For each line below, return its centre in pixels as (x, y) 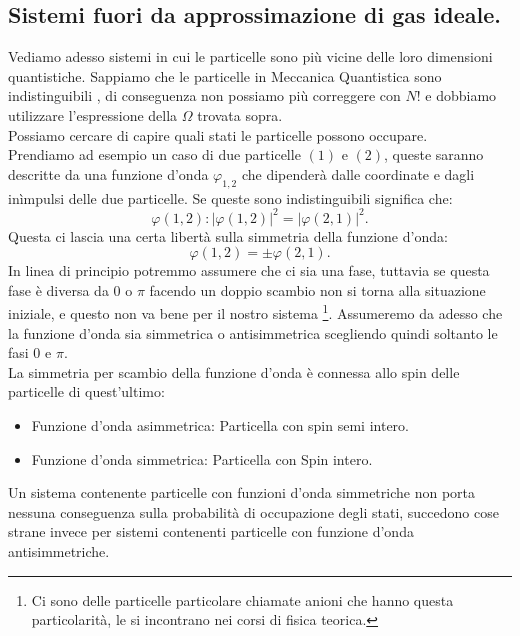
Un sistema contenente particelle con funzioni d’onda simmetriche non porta (242, 492)
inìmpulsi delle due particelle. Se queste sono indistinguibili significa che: (230, 197)
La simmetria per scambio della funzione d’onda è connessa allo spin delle (234, 371)
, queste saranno (434, 154)
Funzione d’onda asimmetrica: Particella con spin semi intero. (220, 425)
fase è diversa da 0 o (70, 289)
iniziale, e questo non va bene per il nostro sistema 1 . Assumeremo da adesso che (255, 312)
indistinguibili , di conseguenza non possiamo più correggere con (204, 95)
